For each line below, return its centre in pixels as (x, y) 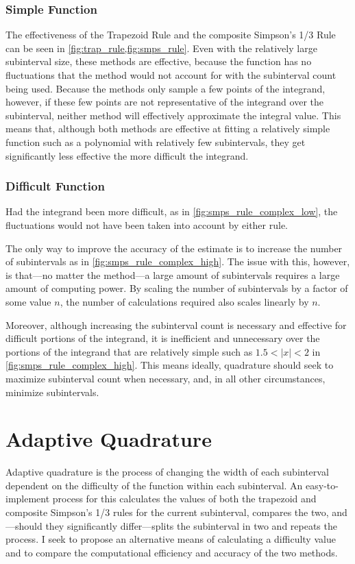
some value (28, 301)
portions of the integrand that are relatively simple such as (129, 351)
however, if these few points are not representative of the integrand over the (164, 102)
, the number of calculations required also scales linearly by (184, 301)
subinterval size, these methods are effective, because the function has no (159, 61)
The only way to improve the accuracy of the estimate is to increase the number (174, 248)
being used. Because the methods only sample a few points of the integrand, (166, 88)
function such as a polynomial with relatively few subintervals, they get (156, 142)
